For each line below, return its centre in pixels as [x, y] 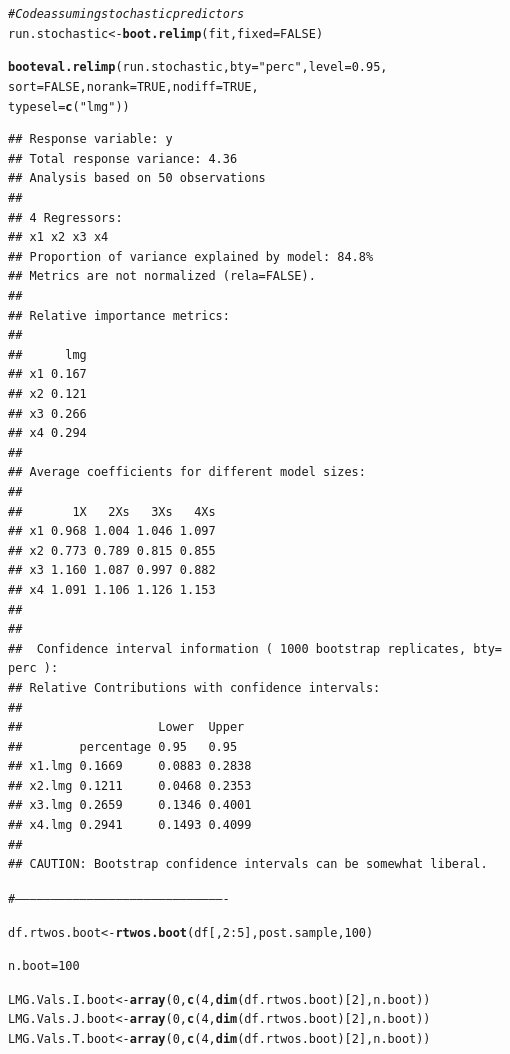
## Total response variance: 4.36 [123, 158]
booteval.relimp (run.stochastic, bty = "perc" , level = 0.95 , [198, 67]
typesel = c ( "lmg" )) [69, 106]
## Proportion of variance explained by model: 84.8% [191, 256]
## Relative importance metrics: [119, 315]
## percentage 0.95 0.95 [123, 746]
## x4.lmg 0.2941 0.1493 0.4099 [130, 825]
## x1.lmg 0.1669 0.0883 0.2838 [130, 766]
